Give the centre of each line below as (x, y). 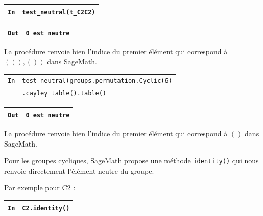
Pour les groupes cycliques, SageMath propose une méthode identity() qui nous (131, 161)
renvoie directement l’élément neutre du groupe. (79, 170)
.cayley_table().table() (64, 94)
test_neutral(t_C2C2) (59, 12)
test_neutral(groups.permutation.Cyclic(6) (97, 81)
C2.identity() (46, 208)
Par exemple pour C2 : (40, 188)
